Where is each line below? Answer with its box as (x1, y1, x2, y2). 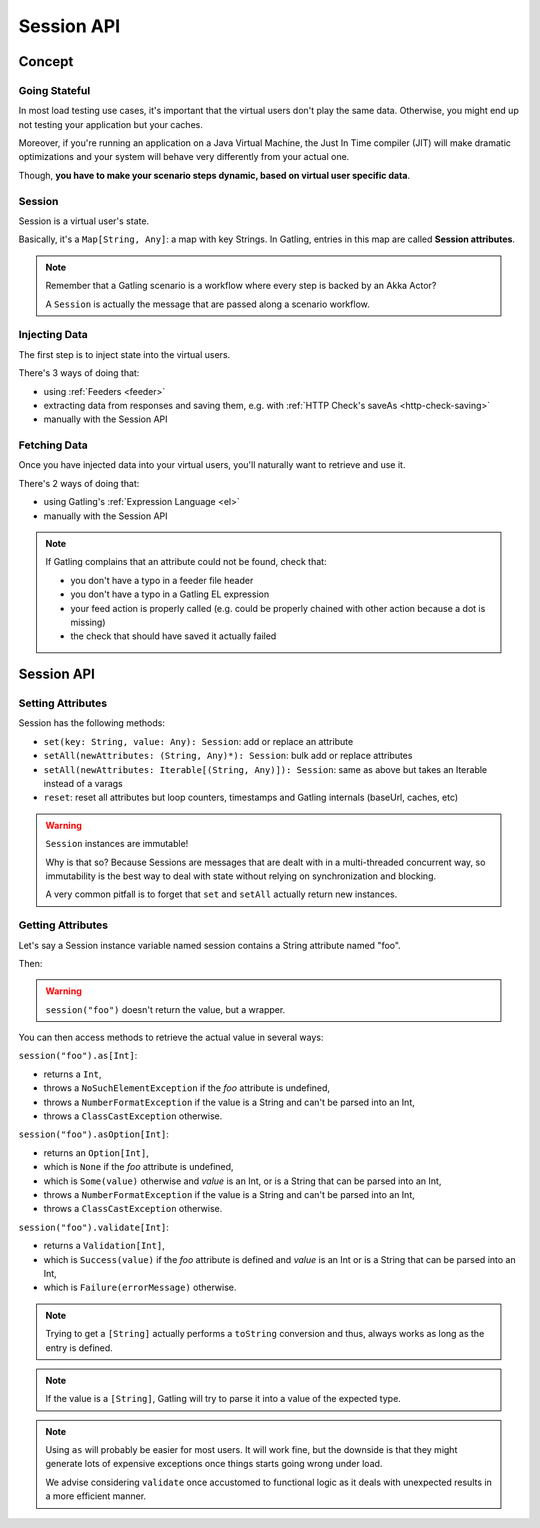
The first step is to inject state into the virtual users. (18, 348, 231, 360)
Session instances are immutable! (45, 838, 189, 850)
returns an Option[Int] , (43, 1146, 149, 1159)
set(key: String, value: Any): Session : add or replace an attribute (43, 735, 354, 747)
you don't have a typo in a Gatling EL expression (70, 588, 270, 600)
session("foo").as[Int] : (18, 1050, 138, 1062)
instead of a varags (43, 778, 124, 790)
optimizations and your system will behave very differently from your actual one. (18, 151, 350, 163)
